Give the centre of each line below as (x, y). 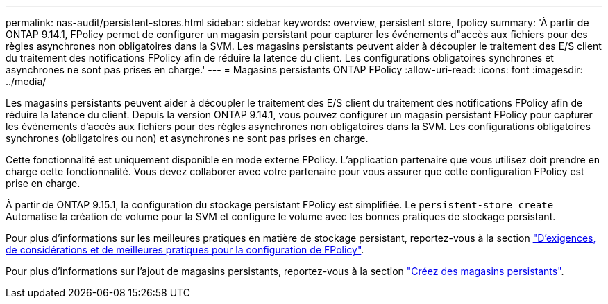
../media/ (26, 81)
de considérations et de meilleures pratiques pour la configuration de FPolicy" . (185, 250)
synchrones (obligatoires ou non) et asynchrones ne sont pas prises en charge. (187, 138)
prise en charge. (43, 183)
